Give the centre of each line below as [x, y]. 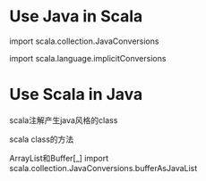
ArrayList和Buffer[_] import [59, 158]
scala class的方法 [42, 139]
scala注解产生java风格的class [64, 120]
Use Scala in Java [76, 95]
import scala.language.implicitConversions [88, 58]
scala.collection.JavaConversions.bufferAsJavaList [103, 168]
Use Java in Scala [76, 16]
